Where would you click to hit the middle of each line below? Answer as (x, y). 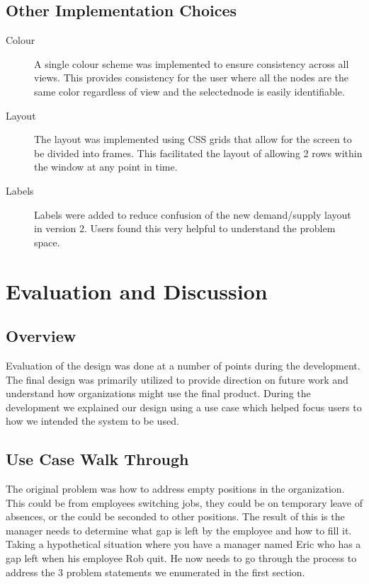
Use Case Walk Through (97, 459)
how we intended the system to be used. (92, 421)
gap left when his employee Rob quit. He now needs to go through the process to (181, 558)
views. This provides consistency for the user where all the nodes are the (192, 78)
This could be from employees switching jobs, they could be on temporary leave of (184, 502)
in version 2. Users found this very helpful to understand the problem (185, 228)
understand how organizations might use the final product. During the (158, 393)
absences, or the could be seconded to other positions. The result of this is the (175, 516)
